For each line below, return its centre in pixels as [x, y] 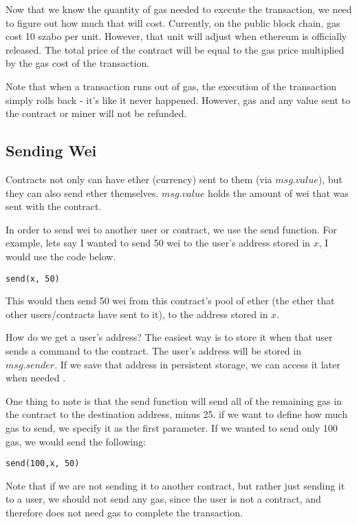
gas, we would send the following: [76, 441]
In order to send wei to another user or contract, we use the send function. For [171, 229]
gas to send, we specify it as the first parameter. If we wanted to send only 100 [172, 427]
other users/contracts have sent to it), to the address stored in [137, 314]
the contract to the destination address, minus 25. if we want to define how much [176, 414]
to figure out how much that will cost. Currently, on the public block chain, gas [173, 22]
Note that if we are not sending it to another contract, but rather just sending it [175, 485]
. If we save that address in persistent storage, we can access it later [197, 364]
